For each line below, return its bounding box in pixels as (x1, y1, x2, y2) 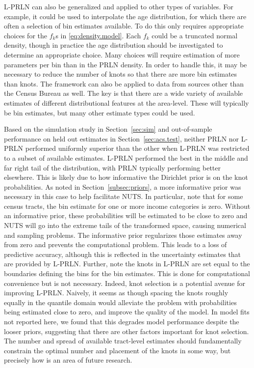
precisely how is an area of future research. (4, 355, 132, 365)
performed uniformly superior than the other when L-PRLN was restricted (25, 143, 250, 153)
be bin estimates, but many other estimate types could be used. (4, 107, 195, 117)
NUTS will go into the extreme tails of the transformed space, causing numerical (4, 220, 246, 230)
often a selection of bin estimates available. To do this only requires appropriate (4, 21, 244, 31)
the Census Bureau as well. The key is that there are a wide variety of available (4, 88, 243, 98)
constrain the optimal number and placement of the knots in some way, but (4, 345, 231, 355)
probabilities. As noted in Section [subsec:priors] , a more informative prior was (4, 181, 241, 192)
